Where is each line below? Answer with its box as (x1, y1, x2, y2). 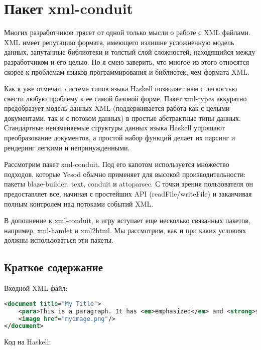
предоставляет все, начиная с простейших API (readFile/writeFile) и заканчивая (4, 189, 252, 199)
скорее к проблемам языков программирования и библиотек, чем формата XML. (4, 66, 249, 77)
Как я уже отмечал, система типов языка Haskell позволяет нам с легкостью (4, 83, 237, 94)
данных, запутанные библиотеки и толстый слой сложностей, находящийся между (4, 47, 255, 57)
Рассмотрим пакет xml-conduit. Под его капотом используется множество (4, 159, 229, 169)
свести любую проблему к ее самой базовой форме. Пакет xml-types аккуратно (4, 93, 247, 103)
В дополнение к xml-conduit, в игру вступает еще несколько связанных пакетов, (4, 215, 250, 226)
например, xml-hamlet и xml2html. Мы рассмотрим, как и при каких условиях (4, 225, 246, 235)
